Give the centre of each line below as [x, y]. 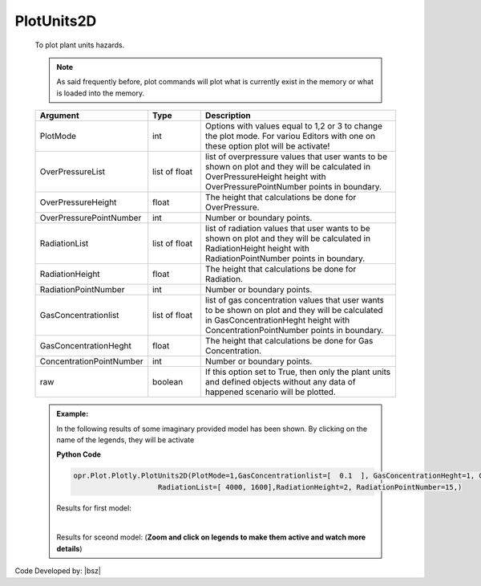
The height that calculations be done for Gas [289, 341]
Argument [59, 116]
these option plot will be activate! [267, 146]
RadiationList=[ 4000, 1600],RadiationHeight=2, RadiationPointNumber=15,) [310, 487]
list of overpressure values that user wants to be [296, 157]
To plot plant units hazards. [80, 45]
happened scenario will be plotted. [270, 392]
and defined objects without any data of [280, 382]
